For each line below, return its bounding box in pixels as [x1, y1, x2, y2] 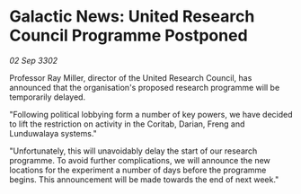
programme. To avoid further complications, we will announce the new [9, 154, 271, 165]
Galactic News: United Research [9, 6, 255, 27]
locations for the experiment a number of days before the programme [9, 164, 267, 175]
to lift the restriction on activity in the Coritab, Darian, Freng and [9, 119, 245, 129]
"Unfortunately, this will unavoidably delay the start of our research [9, 145, 258, 156]
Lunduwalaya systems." [9, 128, 97, 138]
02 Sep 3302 [9, 55, 58, 66]
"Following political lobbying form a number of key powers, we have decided [9, 109, 294, 119]
